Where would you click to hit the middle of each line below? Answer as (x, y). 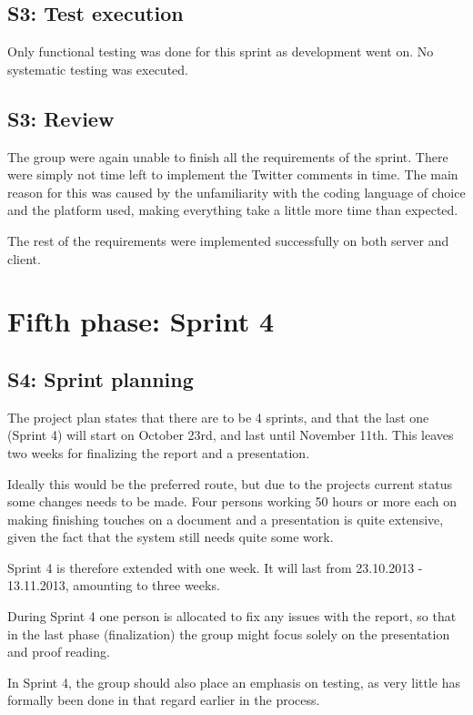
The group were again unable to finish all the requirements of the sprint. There (228, 156)
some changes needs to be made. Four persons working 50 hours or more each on (232, 501)
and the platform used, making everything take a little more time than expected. (233, 210)
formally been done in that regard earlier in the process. (164, 700)
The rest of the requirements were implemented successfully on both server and (228, 240)
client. (24, 258)
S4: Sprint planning (101, 378)
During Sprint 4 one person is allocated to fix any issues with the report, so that (232, 616)
